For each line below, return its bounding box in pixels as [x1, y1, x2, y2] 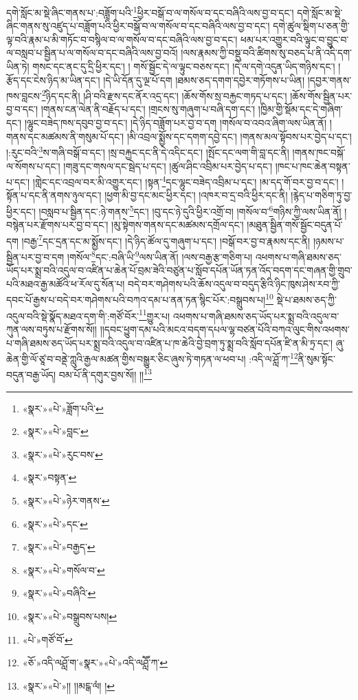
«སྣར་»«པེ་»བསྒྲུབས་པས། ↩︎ [22, 609, 118, 623]
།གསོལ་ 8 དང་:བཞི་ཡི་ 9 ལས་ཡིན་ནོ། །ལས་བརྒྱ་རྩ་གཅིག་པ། [67, 248, 253, 264]
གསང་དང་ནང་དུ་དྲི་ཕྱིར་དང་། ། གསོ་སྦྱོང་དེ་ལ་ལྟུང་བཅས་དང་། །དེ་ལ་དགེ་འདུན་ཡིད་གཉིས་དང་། [32, 59, 335, 74]
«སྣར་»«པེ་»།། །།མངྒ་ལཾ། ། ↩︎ [22, 678, 115, 692]
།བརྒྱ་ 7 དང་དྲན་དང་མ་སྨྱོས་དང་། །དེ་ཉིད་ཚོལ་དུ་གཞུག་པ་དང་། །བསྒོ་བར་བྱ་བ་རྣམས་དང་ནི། [21, 231, 311, 248]
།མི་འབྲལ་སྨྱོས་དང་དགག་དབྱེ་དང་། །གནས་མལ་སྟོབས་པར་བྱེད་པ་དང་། [126, 129, 352, 143]
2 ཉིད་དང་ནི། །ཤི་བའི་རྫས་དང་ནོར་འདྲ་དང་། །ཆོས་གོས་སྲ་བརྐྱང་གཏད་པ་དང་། [41, 87, 287, 103]
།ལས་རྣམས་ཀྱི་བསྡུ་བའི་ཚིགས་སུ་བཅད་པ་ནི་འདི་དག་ [181, 45, 352, 60]
